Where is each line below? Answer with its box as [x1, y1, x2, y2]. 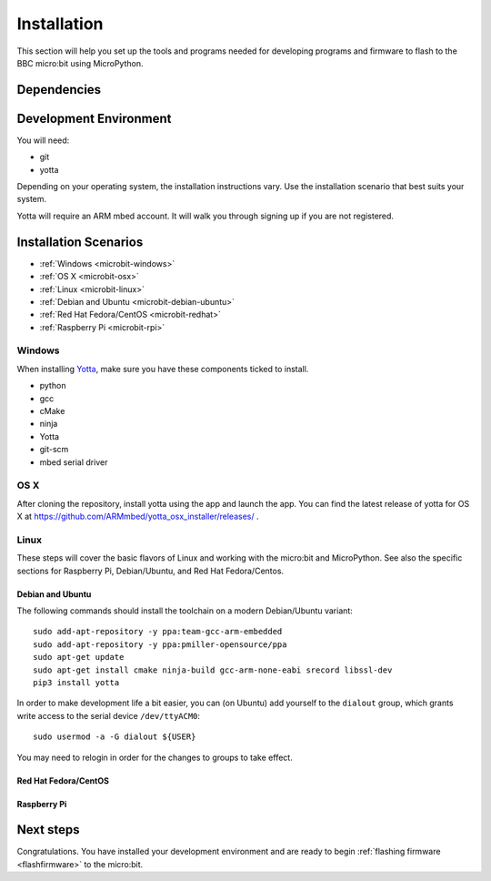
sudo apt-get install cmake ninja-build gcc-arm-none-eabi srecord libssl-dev [33, 664, 393, 675]
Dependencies [16, 82, 102, 97]
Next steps [16, 822, 80, 837]
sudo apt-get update [33, 652, 125, 663]
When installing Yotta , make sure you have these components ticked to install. [16, 363, 309, 374]
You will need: [16, 135, 70, 146]
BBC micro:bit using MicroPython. [16, 57, 144, 68]
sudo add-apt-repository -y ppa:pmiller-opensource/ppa [33, 639, 287, 650]
